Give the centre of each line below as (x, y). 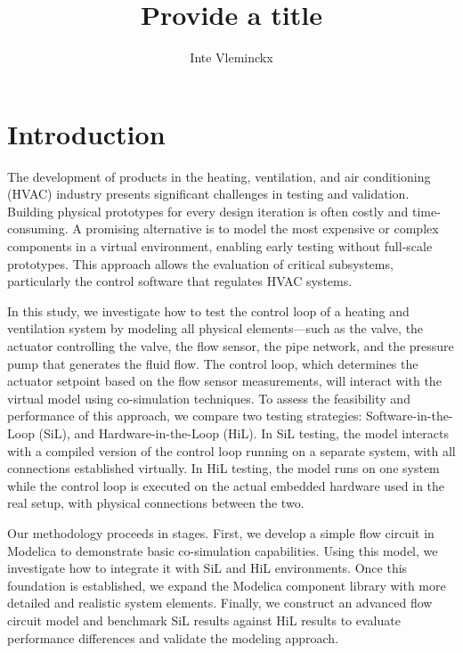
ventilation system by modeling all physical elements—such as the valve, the (215, 328)
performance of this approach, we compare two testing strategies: (185, 416)
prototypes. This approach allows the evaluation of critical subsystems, (200, 263)
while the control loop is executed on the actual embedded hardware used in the (226, 485)
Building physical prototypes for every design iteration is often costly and (208, 211)
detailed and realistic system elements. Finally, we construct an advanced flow (220, 603)
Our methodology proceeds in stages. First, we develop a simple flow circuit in (221, 532)
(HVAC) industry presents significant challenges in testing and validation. (208, 194)
